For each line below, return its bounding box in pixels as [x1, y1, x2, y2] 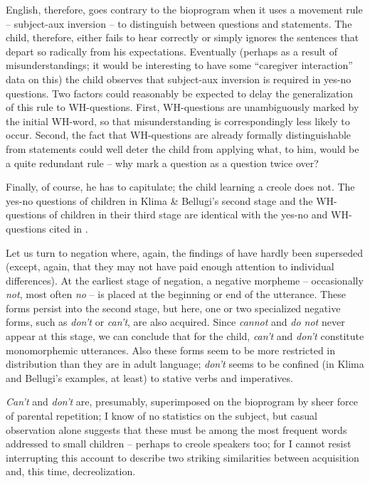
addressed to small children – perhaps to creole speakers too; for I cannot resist [6, 436, 351, 451]
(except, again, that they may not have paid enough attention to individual [6, 259, 334, 274]
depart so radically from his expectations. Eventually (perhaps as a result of [6, 43, 337, 58]
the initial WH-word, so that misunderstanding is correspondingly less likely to [6, 113, 350, 128]
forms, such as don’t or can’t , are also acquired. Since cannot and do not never [6, 314, 345, 329]
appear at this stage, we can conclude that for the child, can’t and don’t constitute [6, 329, 364, 344]
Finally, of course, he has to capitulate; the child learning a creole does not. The [6, 179, 355, 194]
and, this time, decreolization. [6, 464, 136, 479]
